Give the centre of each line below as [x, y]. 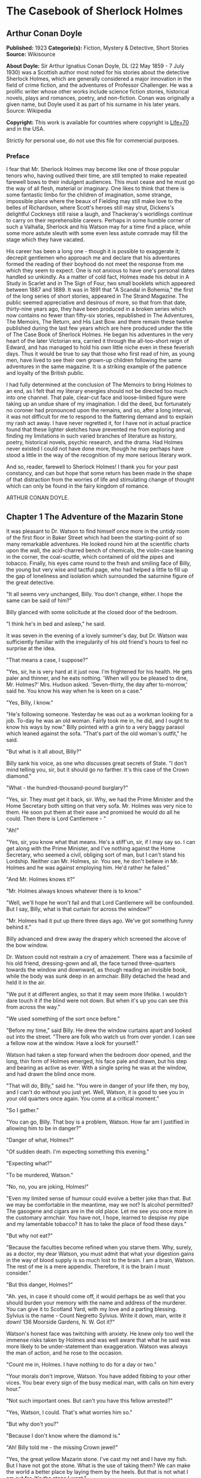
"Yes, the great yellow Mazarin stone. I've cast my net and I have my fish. [97, 1459]
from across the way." [33, 1007]
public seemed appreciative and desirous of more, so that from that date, [97, 303]
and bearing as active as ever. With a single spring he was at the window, [97, 1068]
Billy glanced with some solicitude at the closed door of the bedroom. [92, 612]
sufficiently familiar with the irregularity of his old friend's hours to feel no [97, 642]
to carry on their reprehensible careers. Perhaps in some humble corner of [98, 221]
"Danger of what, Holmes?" [40, 1140]
